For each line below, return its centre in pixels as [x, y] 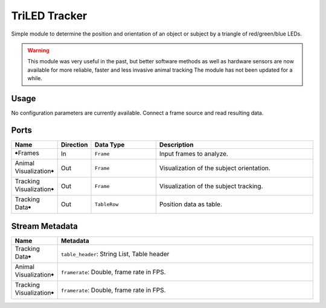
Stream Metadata [44, 226]
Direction [74, 145]
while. [35, 78]
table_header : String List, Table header [115, 254]
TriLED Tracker [49, 16]
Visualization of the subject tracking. [211, 186]
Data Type [110, 145]
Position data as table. [191, 204]
